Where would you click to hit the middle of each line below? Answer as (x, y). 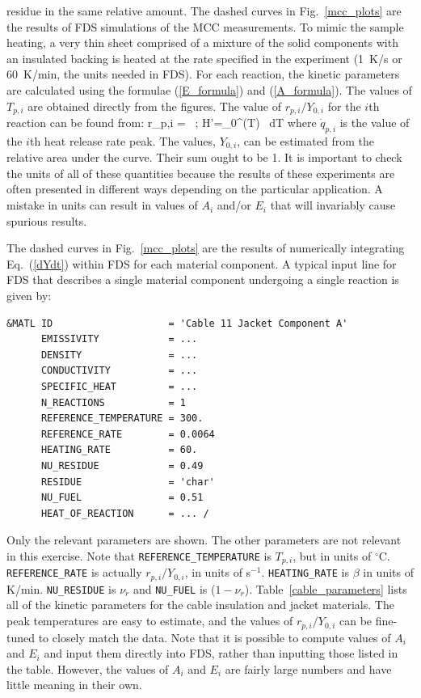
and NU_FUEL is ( (174, 588)
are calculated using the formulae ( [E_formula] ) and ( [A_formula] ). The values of (209, 89)
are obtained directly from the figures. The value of (155, 106)
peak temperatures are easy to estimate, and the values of (150, 621)
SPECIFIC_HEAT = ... (119, 386)
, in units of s (218, 572)
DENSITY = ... (119, 355)
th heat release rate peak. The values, (122, 140)
